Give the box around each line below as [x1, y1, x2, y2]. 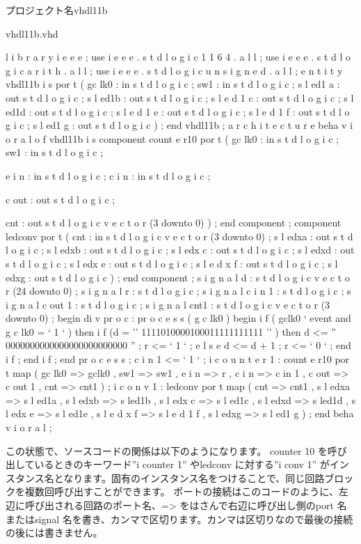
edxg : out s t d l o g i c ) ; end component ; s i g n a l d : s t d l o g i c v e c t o [6, 270, 350, 284]
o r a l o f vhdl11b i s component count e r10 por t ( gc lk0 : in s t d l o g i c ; [6, 131, 339, 146]
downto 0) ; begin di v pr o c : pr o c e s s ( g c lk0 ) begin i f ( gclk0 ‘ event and [6, 311, 351, 325]
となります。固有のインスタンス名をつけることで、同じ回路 [54, 470, 325, 485]
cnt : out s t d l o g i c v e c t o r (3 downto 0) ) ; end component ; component [6, 215, 342, 230]
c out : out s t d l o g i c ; [6, 192, 115, 206]
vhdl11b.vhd [6, 26, 58, 40]
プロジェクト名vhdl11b [6, 3, 108, 17]
